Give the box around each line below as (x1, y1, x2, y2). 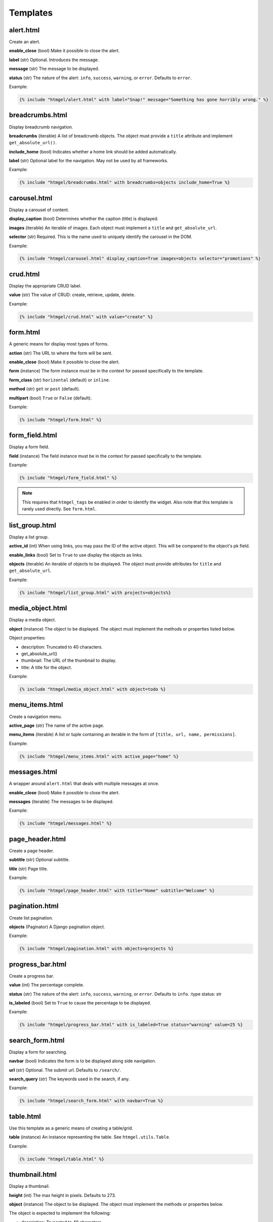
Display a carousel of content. (9, 207, 69, 213)
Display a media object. (9, 617, 56, 623)
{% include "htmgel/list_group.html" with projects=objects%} (19, 589, 171, 595)
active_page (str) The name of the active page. (9, 722, 104, 728)
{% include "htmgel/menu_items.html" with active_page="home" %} (19, 753, 179, 759)
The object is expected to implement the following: (9, 1210, 111, 1216)
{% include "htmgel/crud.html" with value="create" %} (19, 314, 153, 320)
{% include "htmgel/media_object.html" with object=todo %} (19, 687, 166, 692)
